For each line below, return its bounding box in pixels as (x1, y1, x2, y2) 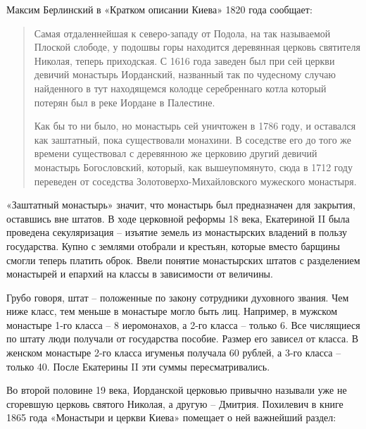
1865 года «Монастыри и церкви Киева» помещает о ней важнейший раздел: (6, 410, 336, 425)
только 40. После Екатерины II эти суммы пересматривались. (6, 359, 270, 373)
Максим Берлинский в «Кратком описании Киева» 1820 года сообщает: (6, 2, 313, 16)
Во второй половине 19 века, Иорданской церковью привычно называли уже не (6, 383, 347, 397)
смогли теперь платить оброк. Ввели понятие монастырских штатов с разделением (6, 252, 360, 267)
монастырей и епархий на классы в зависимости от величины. (6, 266, 273, 281)
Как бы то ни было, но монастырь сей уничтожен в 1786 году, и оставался (34, 118, 356, 133)
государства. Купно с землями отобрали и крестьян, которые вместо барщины (6, 238, 340, 253)
